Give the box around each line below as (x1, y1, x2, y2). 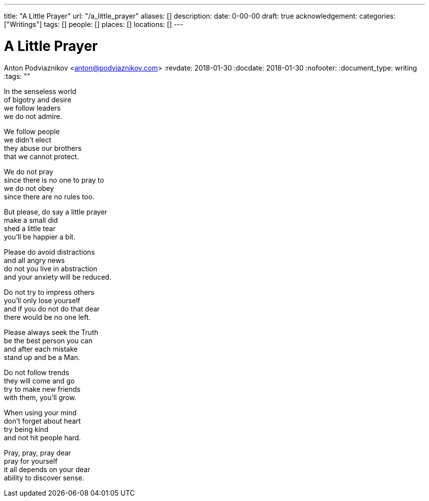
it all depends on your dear (4, 465, 91, 474)
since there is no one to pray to (4, 175, 104, 184)
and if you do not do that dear (4, 304, 100, 313)
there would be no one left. (4, 312, 91, 321)
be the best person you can (4, 336, 93, 345)
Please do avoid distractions (4, 247, 95, 256)
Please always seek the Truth (4, 328, 98, 336)
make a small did (4, 215, 58, 224)
